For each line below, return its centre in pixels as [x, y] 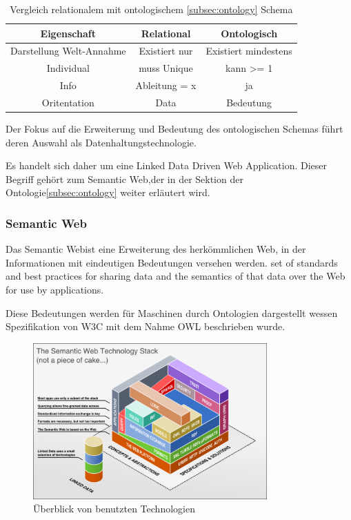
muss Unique [166, 68]
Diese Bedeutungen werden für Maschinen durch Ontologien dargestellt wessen [172, 312]
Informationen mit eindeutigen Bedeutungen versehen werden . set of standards [172, 262]
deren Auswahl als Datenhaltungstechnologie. [101, 142]
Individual [68, 68]
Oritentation [68, 102]
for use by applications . [55, 290]
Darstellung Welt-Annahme [68, 51]
